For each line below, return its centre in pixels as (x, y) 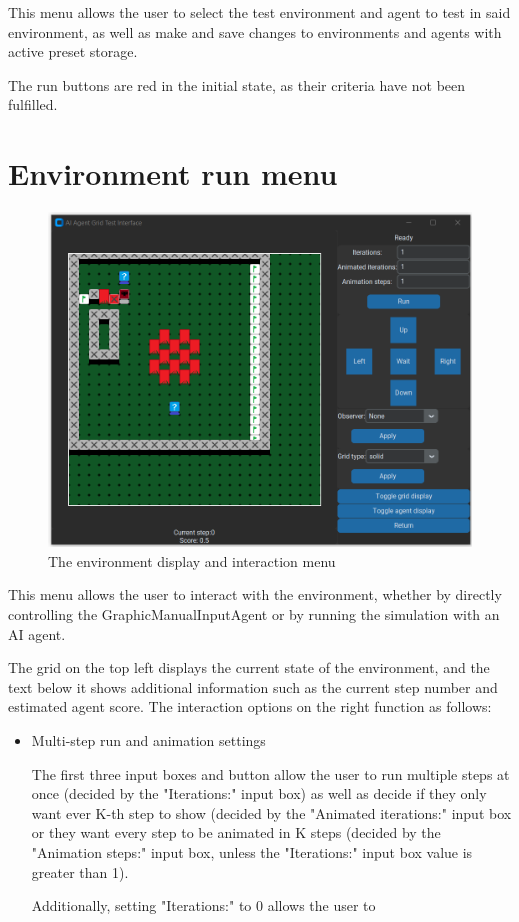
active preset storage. (73, 51)
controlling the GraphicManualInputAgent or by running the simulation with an (254, 614)
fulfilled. (33, 104)
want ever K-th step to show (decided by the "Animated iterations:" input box (271, 812)
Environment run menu (173, 173)
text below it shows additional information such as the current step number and (253, 686)
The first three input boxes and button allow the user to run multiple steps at (270, 773)
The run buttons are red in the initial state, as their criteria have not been (237, 84)
